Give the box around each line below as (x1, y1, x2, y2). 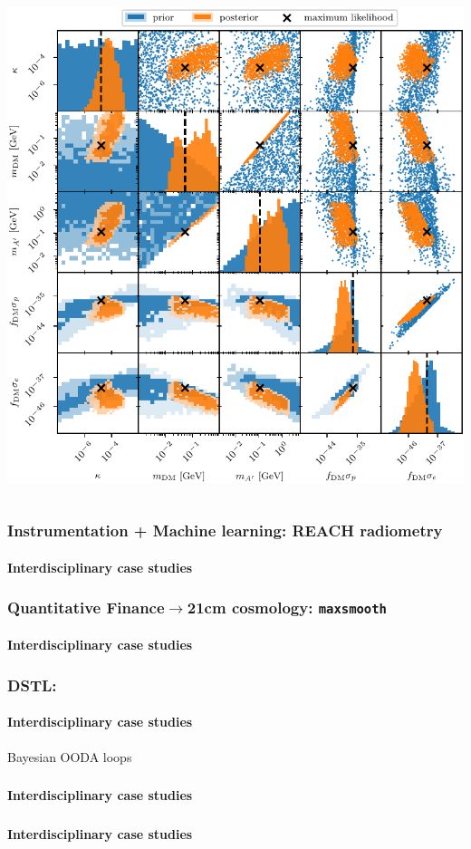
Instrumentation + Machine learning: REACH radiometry (7, 519, 443, 542)
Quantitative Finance (7, 596, 165, 619)
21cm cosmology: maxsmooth (187, 596, 387, 619)
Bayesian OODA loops (7, 747, 132, 766)
